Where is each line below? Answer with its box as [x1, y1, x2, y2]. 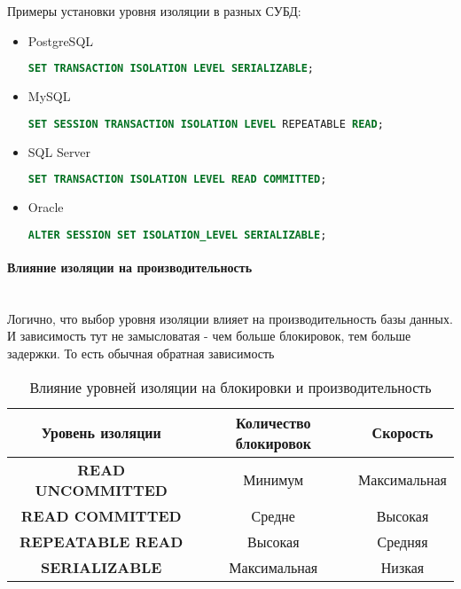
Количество [235, 412, 311, 433]
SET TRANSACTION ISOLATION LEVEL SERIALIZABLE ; [27, 62, 315, 75]
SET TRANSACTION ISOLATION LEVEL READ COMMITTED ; [27, 173, 327, 186]
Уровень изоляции [41, 422, 161, 444]
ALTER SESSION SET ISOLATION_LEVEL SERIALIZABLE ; [27, 228, 327, 241]
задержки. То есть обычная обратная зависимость [7, 344, 275, 363]
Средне [251, 505, 295, 526]
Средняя [377, 530, 428, 552]
